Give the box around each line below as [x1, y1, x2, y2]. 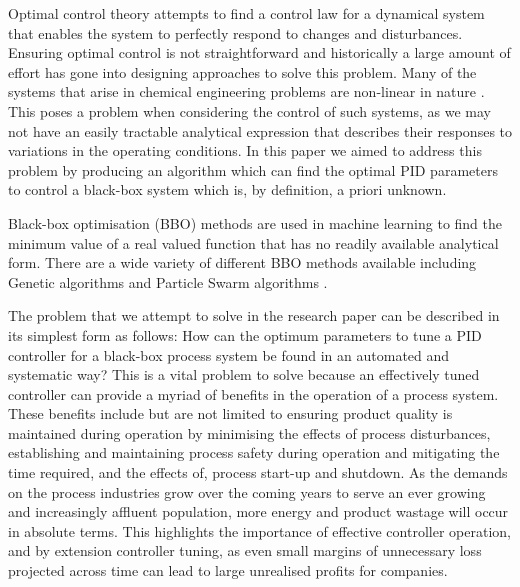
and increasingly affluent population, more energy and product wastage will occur [8, 501, 509, 522]
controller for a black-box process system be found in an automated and [8, 344, 450, 365]
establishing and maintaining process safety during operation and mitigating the [8, 442, 500, 463]
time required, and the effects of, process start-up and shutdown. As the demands [8, 462, 508, 483]
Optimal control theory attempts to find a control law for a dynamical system [8, 3, 485, 23]
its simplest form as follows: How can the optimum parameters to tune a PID [8, 324, 482, 345]
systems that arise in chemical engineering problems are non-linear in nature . [8, 81, 485, 102]
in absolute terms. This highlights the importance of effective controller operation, [8, 520, 511, 541]
